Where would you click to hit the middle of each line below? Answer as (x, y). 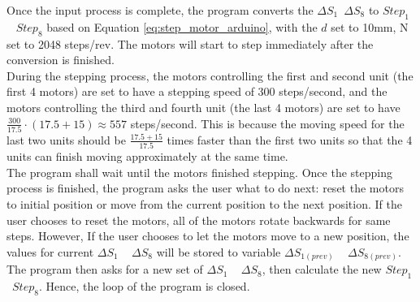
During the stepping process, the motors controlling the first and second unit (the (210, 75)
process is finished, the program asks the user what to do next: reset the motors (205, 188)
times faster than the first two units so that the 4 (290, 139)
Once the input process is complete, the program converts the (160, 10)
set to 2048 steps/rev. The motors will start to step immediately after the (190, 43)
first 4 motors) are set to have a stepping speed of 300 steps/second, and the (197, 91)
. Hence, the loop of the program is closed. (144, 286)
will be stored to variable (219, 251)
